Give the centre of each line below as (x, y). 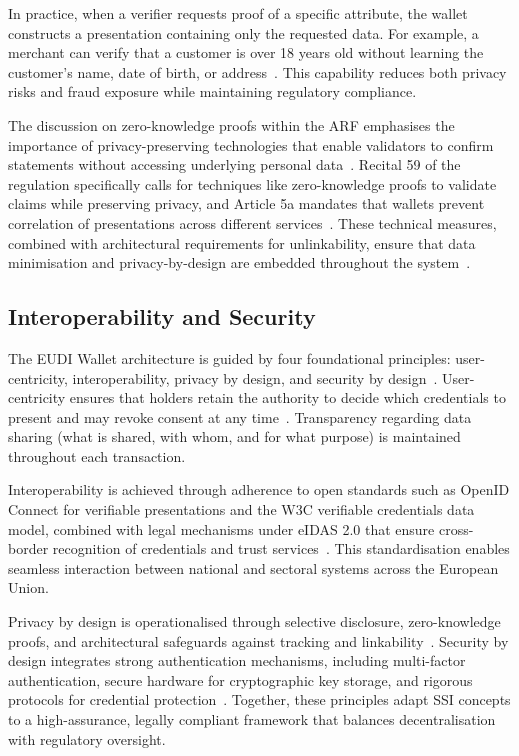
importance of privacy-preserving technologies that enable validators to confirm (251, 144)
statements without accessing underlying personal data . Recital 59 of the (234, 164)
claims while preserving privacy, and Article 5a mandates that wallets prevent (246, 203)
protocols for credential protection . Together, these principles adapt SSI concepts (259, 699)
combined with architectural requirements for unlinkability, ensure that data (242, 242)
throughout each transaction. (97, 455)
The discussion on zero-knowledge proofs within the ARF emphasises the (231, 124)
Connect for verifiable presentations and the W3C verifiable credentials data (241, 509)
